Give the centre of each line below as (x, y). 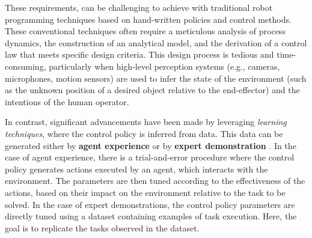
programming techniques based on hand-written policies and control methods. (148, 19)
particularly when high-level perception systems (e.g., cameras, (164, 66)
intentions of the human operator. (67, 101)
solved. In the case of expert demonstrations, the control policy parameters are (150, 204)
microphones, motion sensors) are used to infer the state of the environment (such (156, 78)
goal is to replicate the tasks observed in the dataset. (102, 227)
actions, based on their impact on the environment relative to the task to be (145, 192)
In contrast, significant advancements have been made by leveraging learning (146, 122)
